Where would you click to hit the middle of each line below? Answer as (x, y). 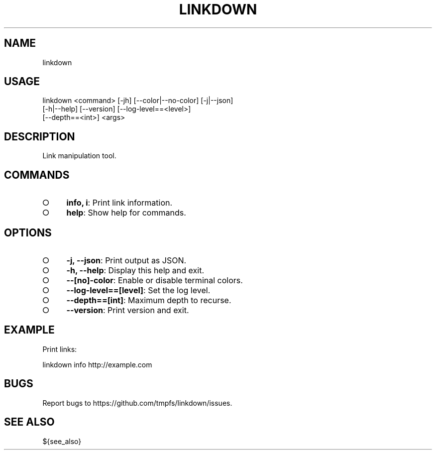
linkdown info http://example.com (97, 364)
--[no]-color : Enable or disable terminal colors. (155, 280)
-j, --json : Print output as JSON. (126, 260)
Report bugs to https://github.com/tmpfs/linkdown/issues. (137, 403)
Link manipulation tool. (79, 156)
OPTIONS (28, 232)
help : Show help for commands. (126, 213)
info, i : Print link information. (119, 203)
